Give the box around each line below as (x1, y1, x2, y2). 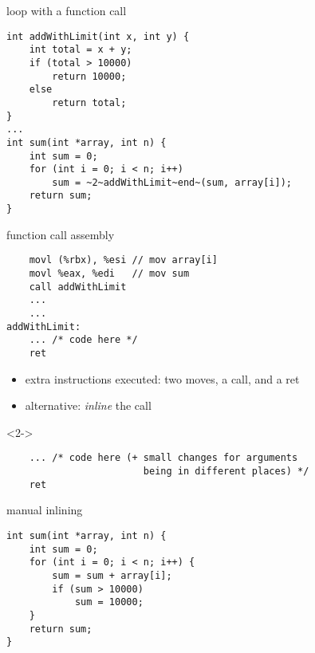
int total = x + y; (29, 44, 132, 56)
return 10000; (52, 70, 127, 82)
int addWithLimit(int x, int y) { (6, 30, 190, 42)
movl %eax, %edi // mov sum (29, 268, 190, 280)
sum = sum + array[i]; (52, 569, 172, 581)
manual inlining (6, 502, 83, 518)
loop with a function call (6, 2, 127, 18)
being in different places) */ (143, 466, 309, 478)
